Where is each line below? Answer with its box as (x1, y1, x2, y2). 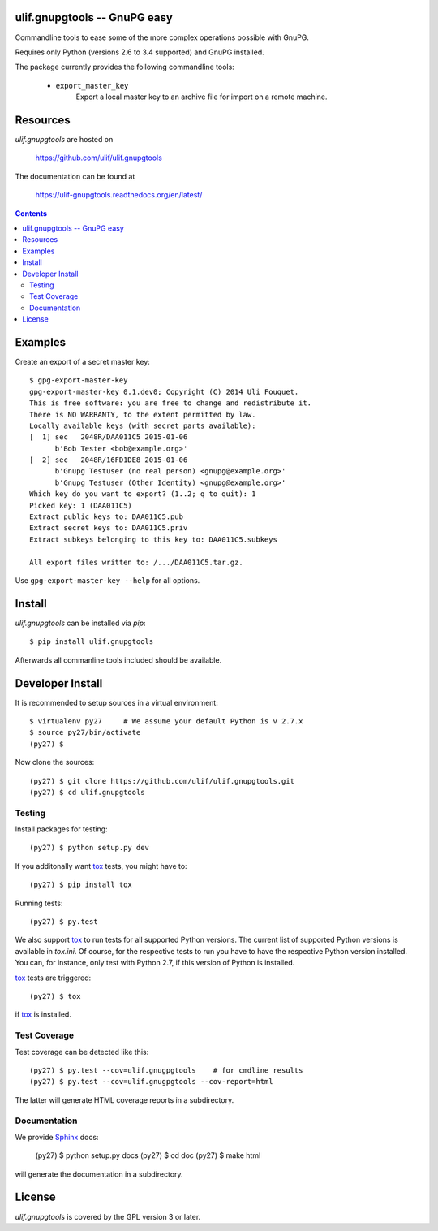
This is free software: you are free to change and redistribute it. (29, 399, 312, 408)
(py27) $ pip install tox (29, 880, 133, 889)
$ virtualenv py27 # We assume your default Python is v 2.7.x (29, 716, 303, 726)
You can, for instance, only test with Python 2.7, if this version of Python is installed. (15, 958, 295, 968)
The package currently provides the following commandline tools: (15, 62, 234, 72)
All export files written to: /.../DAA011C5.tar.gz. (29, 557, 243, 567)
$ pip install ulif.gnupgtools (29, 637, 154, 646)
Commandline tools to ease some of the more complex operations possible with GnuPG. (15, 32, 310, 42)
